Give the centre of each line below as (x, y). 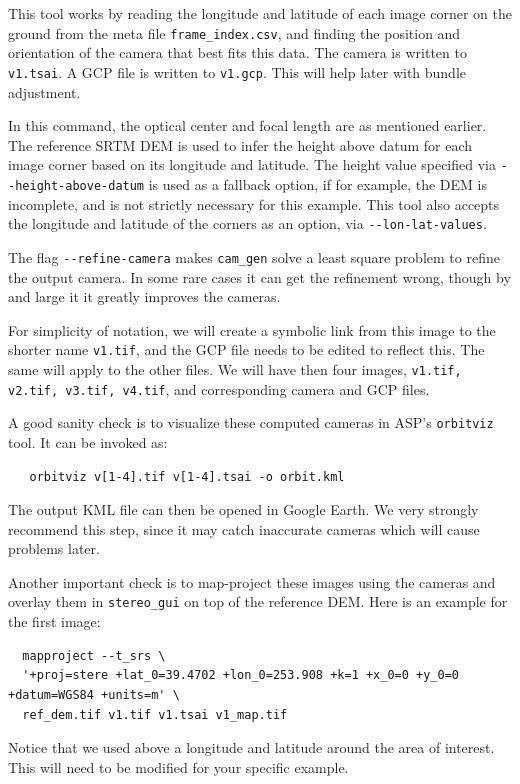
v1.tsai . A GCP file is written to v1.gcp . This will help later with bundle (237, 71)
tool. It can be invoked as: (88, 441)
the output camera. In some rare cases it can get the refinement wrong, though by (259, 276)
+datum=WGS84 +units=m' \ (94, 694)
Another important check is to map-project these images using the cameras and (252, 581)
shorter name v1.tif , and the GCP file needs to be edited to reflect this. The (246, 349)
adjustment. (44, 91)
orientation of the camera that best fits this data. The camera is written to (237, 52)
